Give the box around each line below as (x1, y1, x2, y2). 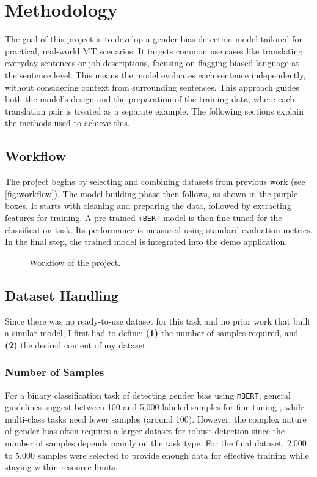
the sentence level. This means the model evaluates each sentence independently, (5, 68, 306, 81)
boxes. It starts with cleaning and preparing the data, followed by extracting (5, 199, 291, 212)
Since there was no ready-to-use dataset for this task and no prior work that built (5, 314, 311, 327)
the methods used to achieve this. (5, 116, 130, 129)
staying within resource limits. (5, 460, 118, 473)
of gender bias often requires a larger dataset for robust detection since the (5, 424, 285, 437)
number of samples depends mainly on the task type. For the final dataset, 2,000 (5, 436, 307, 449)
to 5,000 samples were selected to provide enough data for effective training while (5, 448, 309, 461)
